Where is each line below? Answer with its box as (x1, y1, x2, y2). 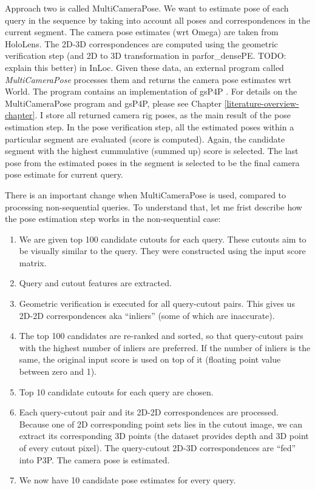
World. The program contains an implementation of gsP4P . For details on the (5, 85, 297, 98)
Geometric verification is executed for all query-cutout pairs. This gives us (19, 297, 295, 310)
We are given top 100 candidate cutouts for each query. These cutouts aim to (19, 232, 307, 245)
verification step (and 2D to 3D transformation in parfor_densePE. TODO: (5, 49, 286, 62)
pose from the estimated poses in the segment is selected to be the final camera (5, 156, 300, 169)
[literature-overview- (224, 96, 299, 109)
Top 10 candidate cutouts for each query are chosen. (19, 385, 214, 398)
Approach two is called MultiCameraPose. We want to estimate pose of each (5, 2, 289, 14)
